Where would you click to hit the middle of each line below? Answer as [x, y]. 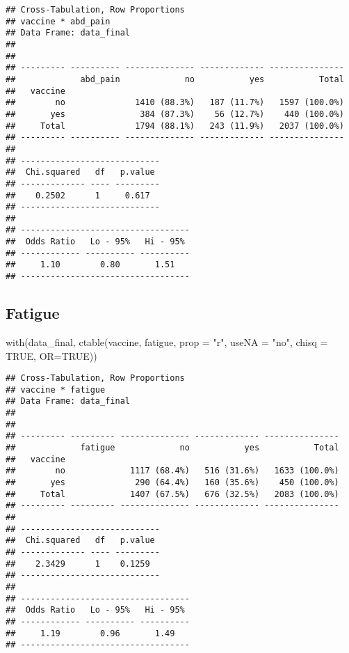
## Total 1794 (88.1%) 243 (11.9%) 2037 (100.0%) [175, 126]
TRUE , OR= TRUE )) [51, 355]
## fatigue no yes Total [172, 448]
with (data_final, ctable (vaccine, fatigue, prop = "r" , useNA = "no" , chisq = [167, 341]
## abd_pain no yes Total [175, 79]
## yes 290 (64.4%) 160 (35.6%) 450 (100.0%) [172, 483]
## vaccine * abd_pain [58, 21]
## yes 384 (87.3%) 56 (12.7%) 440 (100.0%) [175, 114]
